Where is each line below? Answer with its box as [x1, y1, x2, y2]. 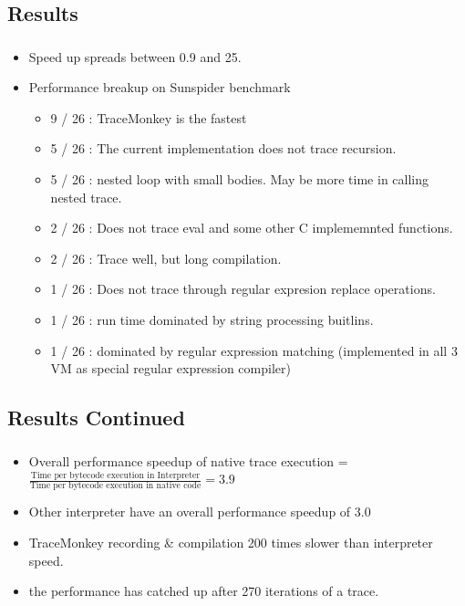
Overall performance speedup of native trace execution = [28, 451, 348, 470]
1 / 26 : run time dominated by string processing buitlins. [50, 310, 374, 329]
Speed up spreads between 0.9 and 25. [28, 47, 242, 66]
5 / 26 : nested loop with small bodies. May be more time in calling [50, 170, 429, 189]
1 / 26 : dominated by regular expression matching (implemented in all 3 [50, 340, 458, 360]
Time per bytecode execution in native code [29, 481, 201, 491]
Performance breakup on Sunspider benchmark [28, 78, 291, 97]
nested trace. [50, 187, 122, 206]
